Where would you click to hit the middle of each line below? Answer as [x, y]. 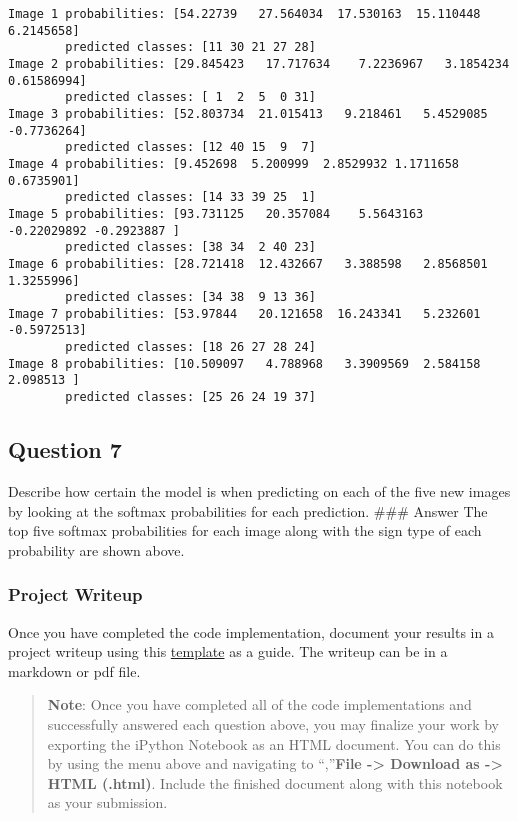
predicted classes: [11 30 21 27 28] [190, 47]
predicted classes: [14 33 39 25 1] [190, 197]
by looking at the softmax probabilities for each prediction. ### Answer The [248, 510]
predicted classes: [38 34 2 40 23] [190, 247]
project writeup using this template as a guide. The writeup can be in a [228, 651]
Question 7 [65, 449]
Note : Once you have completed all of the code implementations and [259, 704]
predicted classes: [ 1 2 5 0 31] [190, 97]
